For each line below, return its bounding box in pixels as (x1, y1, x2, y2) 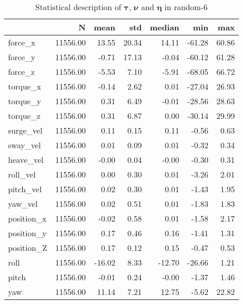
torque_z (8, 110, 41, 121)
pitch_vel (8, 183, 42, 195)
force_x (8, 36, 35, 48)
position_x (8, 212, 47, 224)
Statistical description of (35, 1, 121, 13)
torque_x (8, 80, 41, 92)
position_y (8, 227, 47, 239)
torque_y (8, 95, 41, 107)
